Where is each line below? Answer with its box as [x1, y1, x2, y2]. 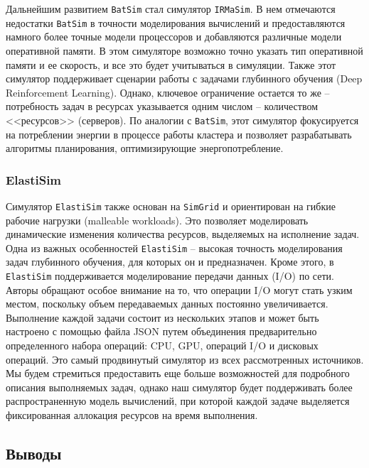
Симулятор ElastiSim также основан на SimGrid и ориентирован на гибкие [6, 198, 336, 213]
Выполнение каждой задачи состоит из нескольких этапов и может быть [6, 310, 319, 325]
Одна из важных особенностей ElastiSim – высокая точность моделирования [6, 240, 343, 255]
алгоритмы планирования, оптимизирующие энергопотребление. [6, 141, 284, 156]
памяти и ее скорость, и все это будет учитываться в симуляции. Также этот [6, 57, 336, 72]
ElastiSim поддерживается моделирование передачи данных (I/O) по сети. [6, 268, 334, 283]
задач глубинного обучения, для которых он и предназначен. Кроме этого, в [6, 254, 334, 269]
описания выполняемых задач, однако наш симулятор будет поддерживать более [6, 379, 353, 394]
